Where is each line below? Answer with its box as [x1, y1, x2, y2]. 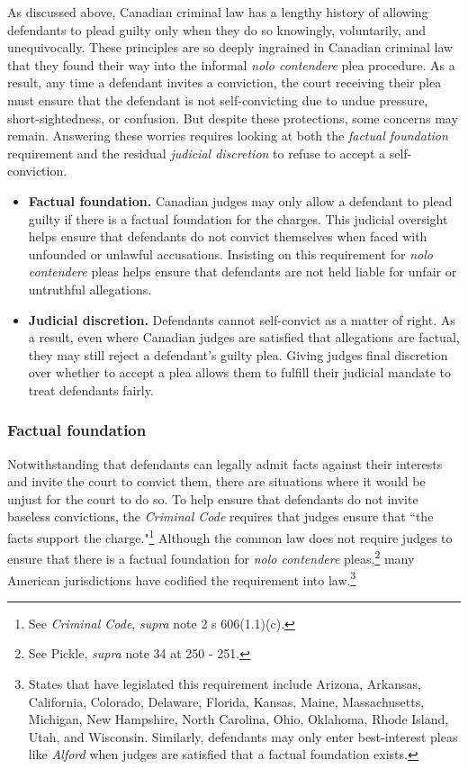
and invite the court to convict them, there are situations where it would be [7, 472, 426, 491]
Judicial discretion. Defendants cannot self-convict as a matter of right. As [28, 310, 455, 329]
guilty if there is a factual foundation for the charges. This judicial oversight [28, 209, 448, 228]
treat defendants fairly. [28, 380, 154, 399]
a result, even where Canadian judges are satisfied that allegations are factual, [28, 328, 460, 347]
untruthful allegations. [28, 279, 152, 298]
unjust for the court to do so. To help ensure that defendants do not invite [7, 489, 418, 508]
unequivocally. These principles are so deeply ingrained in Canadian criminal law [7, 38, 454, 57]
